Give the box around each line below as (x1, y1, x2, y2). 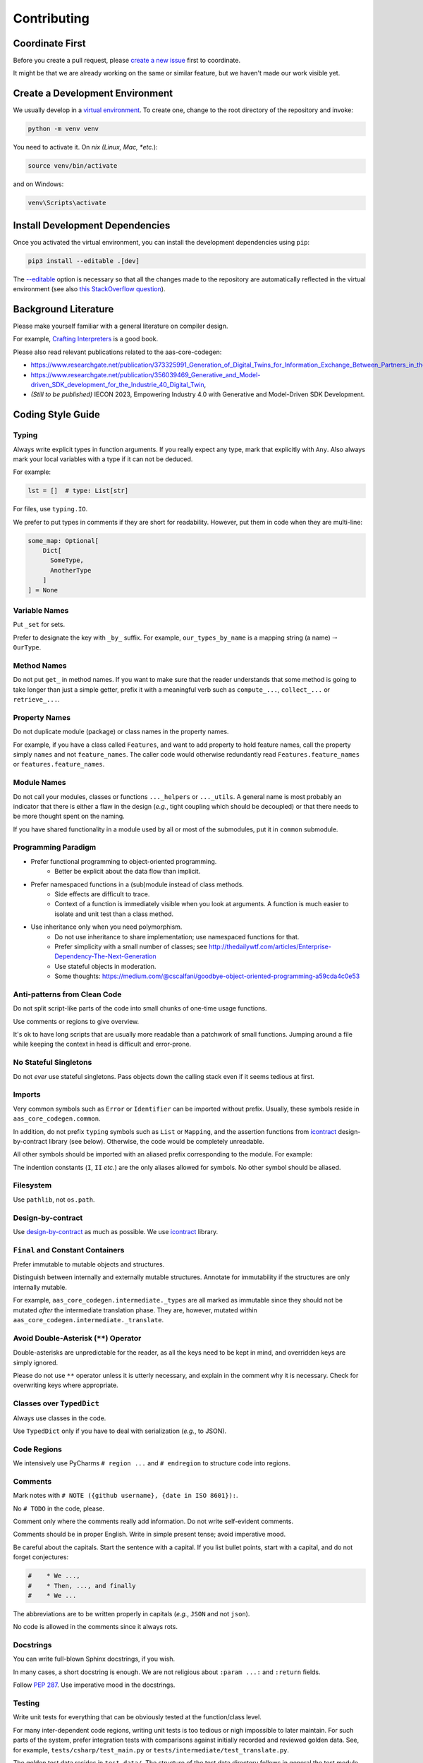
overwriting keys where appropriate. (13, 1381, 119, 1389)
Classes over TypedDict (13, 1398, 100, 1408)
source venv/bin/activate (27, 162, 118, 170)
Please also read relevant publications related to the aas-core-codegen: (13, 348, 222, 356)
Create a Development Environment (13, 87, 173, 99)
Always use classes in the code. (13, 1414, 106, 1422)
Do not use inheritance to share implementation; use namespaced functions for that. (54, 932, 300, 941)
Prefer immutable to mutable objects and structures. (13, 1260, 165, 1269)
